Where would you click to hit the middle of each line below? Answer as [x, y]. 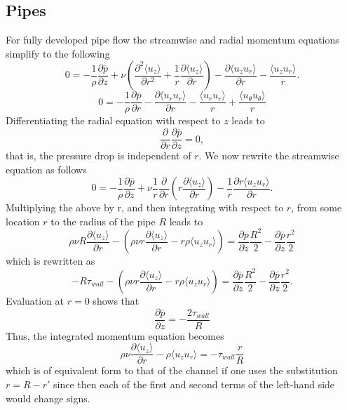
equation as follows [46, 169]
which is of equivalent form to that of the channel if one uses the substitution [172, 370]
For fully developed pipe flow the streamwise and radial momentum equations [172, 40]
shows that [116, 301]
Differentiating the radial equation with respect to [113, 120]
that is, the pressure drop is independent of [98, 156]
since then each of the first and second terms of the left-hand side [194, 384]
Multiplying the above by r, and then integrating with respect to [145, 207]
